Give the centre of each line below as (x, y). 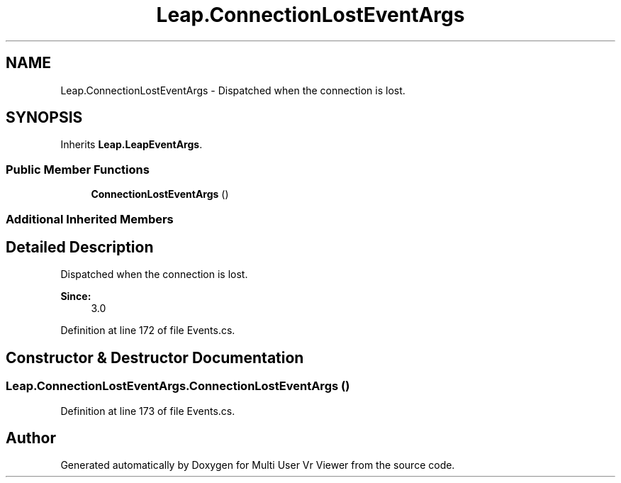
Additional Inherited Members (90, 219)
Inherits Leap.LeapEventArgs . (132, 145)
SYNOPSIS (44, 118)
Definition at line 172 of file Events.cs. (148, 331)
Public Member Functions (78, 169)
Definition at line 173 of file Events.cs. (148, 411)
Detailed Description (80, 247)
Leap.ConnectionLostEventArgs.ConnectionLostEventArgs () (178, 386)
